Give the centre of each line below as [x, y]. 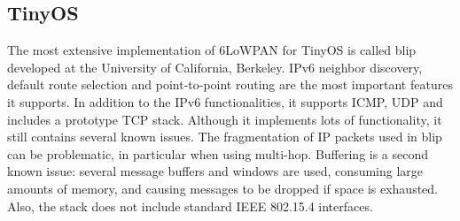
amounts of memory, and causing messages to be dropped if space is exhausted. [222, 188]
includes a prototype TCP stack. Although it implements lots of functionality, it [225, 119]
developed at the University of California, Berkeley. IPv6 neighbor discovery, [215, 67]
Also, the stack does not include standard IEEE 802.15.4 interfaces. [190, 206]
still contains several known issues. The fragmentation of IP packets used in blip [225, 137]
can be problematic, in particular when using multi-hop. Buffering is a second [218, 153]
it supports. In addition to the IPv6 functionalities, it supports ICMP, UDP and [225, 101]
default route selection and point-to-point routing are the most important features [230, 84]
